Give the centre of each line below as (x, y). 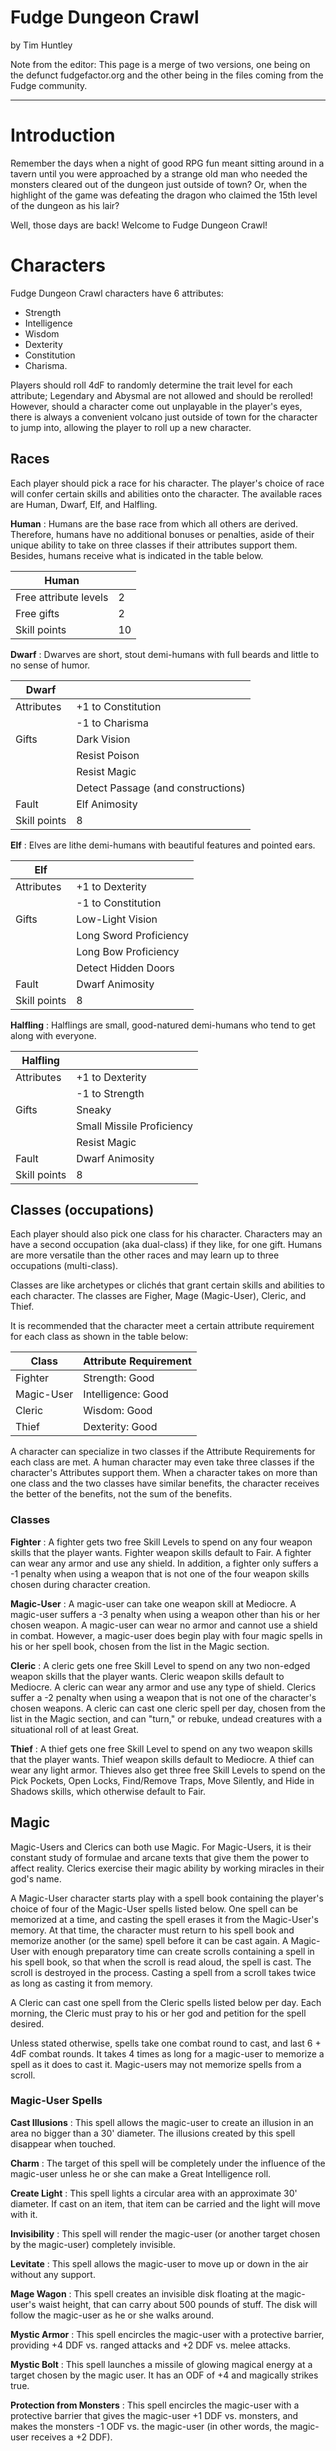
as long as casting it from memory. (81, 1983)
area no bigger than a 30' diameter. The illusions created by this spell (153, 2133)
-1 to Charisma (112, 723)
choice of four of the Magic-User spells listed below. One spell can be (154, 1908)
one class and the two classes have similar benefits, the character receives (165, 1483)
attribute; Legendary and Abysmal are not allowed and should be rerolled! (162, 395)
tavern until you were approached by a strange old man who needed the (159, 173)
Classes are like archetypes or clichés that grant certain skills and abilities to (167, 1285)
